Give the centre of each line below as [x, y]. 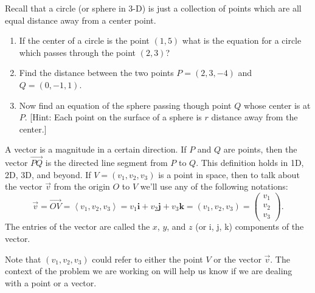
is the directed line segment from [106, 163]
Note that [23, 259]
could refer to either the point [147, 259]
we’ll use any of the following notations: [214, 186]
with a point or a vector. [51, 282]
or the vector [237, 259]
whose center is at [277, 105]
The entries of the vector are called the [78, 226]
